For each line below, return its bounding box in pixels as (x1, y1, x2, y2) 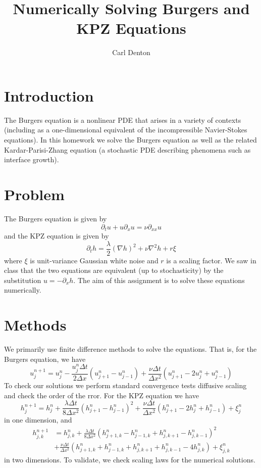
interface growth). (4, 154, 59, 165)
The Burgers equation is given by (4, 213, 107, 223)
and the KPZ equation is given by (4, 230, 109, 241)
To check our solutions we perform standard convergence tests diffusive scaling (4, 380, 247, 390)
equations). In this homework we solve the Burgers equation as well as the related (4, 134, 257, 145)
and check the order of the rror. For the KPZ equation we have (4, 390, 199, 400)
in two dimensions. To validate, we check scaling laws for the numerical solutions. (4, 454, 255, 464)
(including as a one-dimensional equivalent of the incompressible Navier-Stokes (4, 124, 247, 135)
